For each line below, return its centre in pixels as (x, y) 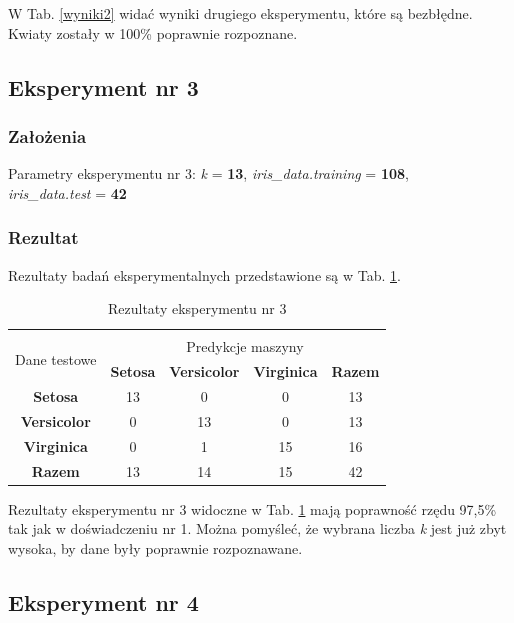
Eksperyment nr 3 (103, 86)
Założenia (47, 135)
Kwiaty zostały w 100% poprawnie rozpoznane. (153, 32)
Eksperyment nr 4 (103, 601)
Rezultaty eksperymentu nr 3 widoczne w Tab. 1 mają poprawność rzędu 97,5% (252, 508)
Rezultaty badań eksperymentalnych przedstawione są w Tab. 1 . (204, 274)
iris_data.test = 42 (67, 192)
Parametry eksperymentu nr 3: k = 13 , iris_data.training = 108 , (208, 173)
